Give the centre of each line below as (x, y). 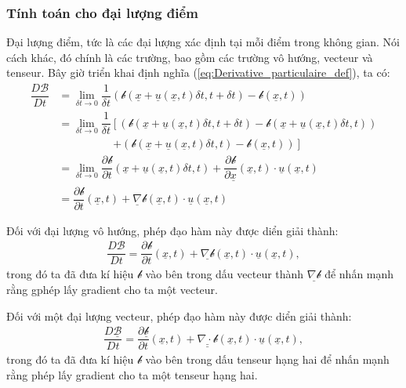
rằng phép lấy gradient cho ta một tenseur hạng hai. (132, 374)
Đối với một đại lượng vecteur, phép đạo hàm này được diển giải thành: (179, 315)
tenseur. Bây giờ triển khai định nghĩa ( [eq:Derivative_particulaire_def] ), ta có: (198, 73)
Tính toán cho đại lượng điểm (102, 12)
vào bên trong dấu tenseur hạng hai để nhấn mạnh (267, 359)
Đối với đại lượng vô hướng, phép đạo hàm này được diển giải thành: (172, 230)
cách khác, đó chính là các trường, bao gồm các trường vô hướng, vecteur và (190, 57)
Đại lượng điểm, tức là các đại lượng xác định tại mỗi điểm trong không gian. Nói (203, 42)
